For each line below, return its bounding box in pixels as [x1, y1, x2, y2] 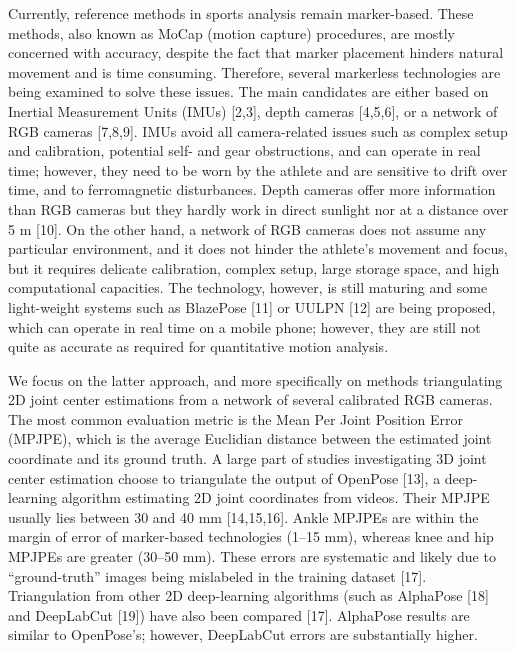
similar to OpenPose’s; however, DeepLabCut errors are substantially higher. [8, 624, 478, 645]
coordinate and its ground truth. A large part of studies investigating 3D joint [8, 448, 487, 469]
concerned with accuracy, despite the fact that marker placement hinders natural [8, 42, 504, 63]
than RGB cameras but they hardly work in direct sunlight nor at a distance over [8, 198, 509, 219]
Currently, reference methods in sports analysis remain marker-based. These [8, 3, 474, 23]
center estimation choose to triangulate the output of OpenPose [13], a [8, 467, 441, 488]
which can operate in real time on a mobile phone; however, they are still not [8, 316, 481, 337]
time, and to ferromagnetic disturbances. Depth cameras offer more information [8, 179, 496, 200]
